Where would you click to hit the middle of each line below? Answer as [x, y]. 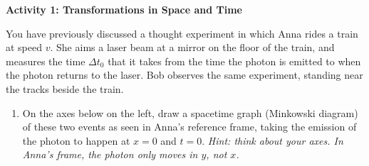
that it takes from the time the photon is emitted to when [234, 61]
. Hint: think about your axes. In [272, 140]
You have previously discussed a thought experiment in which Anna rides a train [182, 33]
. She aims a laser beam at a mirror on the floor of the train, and [192, 47]
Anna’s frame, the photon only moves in [110, 154]
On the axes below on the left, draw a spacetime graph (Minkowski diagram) [190, 112]
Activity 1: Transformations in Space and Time [124, 9]
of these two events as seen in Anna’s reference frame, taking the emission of [189, 127]
